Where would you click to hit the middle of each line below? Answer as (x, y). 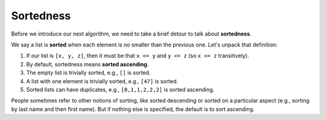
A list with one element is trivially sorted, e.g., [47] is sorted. (102, 81)
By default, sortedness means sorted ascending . (88, 64)
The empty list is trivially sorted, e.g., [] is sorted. (88, 73)
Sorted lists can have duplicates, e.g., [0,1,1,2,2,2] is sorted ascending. (120, 89)
